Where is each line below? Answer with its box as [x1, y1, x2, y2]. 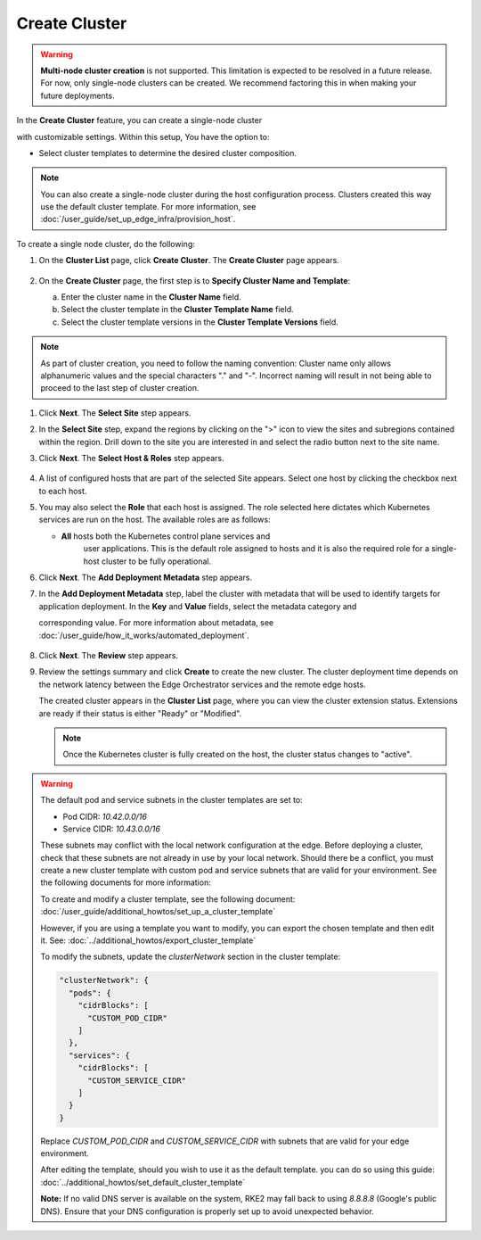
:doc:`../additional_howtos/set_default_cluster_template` [40, 1177, 246, 1187]
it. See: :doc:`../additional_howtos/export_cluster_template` [40, 935, 257, 946]
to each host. [38, 485, 87, 496]
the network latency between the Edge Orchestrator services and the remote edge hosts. [38, 679, 366, 690]
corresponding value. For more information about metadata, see [38, 617, 274, 628]
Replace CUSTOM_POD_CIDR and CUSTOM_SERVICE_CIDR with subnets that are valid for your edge [40, 1136, 410, 1146]
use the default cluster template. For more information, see [40, 202, 257, 212]
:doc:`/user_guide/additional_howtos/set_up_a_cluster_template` [40, 906, 276, 917]
